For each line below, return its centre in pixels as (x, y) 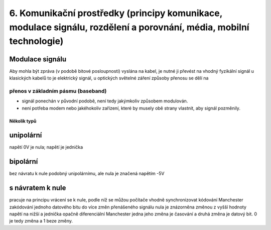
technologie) (36, 41)
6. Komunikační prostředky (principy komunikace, (116, 13)
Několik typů (23, 121)
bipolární (24, 161)
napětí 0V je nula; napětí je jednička (46, 147)
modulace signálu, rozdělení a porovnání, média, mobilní (129, 27)
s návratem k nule (38, 188)
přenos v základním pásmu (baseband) (58, 91)
